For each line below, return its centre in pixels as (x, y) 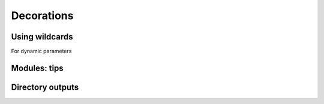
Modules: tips (37, 68)
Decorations (42, 16)
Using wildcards (42, 37)
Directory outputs (45, 87)
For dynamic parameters (41, 51)
